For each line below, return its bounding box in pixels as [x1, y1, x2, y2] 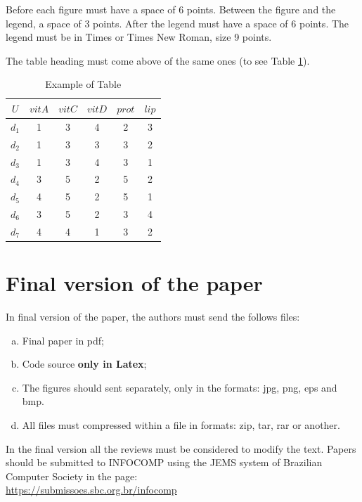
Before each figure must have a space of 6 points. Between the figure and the [6, 2, 336, 16]
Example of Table [45, 77, 122, 91]
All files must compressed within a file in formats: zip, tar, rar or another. [22, 418, 340, 432]
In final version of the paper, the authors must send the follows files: [6, 309, 300, 324]
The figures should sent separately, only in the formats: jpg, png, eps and [22, 380, 337, 394]
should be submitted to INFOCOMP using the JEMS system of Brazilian [6, 455, 323, 470]
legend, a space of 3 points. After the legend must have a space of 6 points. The [6, 15, 349, 30]
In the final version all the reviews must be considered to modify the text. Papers [6, 441, 356, 456]
